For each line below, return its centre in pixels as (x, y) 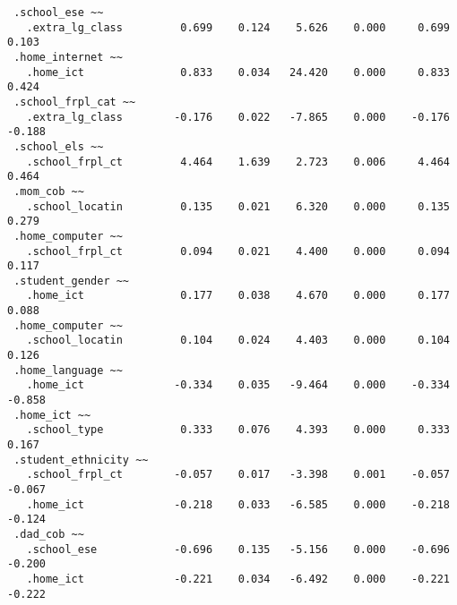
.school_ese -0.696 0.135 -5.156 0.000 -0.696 (238, 549)
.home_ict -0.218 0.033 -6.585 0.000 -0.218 (238, 504)
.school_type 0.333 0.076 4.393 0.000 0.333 (238, 430)
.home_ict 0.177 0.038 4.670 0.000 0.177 (238, 296)
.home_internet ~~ (68, 57)
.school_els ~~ (59, 146)
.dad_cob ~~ (49, 534)
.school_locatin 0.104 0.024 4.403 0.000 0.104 (238, 341)
